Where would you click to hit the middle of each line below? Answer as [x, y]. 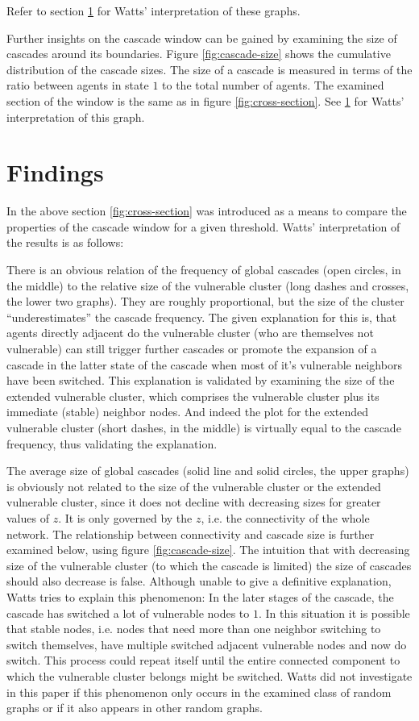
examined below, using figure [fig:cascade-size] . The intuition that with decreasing [208, 550]
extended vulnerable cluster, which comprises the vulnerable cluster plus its [193, 396]
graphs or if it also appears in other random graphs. [135, 708]
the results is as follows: [65, 242]
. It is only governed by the [125, 517]
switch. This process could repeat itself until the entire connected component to [203, 660]
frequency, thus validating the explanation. [112, 443]
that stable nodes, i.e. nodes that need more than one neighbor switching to [194, 629]
